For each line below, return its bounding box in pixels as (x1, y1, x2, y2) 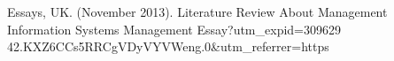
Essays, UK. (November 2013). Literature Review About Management (7, 3, 388, 20)
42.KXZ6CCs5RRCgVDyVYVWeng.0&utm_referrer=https (7, 37, 329, 56)
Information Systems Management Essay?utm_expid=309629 (7, 19, 341, 38)
